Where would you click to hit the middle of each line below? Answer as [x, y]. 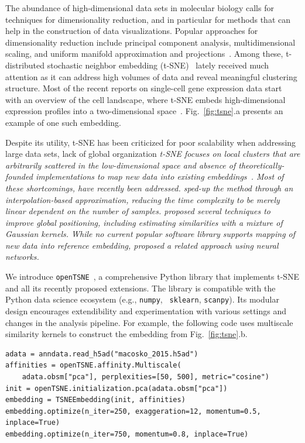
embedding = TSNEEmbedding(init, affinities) [95, 400]
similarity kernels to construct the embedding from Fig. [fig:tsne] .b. [126, 334]
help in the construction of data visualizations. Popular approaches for [132, 31]
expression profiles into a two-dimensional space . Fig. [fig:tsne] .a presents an [144, 111]
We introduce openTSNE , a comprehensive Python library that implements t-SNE [152, 277]
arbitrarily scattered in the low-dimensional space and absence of [121, 165]
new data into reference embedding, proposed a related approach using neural [142, 245]
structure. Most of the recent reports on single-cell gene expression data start [144, 88]
